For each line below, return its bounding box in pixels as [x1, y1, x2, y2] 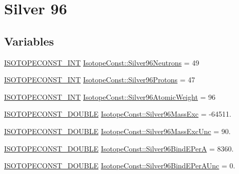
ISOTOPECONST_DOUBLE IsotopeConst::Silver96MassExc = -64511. [4, 108, 231, 119]
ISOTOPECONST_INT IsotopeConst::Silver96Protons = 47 [4, 74, 195, 85]
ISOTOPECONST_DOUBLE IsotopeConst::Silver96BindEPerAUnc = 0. [4, 160, 235, 171]
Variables [4, 33, 54, 49]
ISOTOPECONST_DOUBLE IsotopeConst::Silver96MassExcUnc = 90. [4, 125, 231, 136]
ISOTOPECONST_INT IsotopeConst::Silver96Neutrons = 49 [4, 57, 200, 68]
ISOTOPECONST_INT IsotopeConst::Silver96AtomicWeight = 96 [4, 91, 216, 102]
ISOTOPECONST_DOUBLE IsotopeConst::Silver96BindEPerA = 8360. [4, 143, 234, 154]
